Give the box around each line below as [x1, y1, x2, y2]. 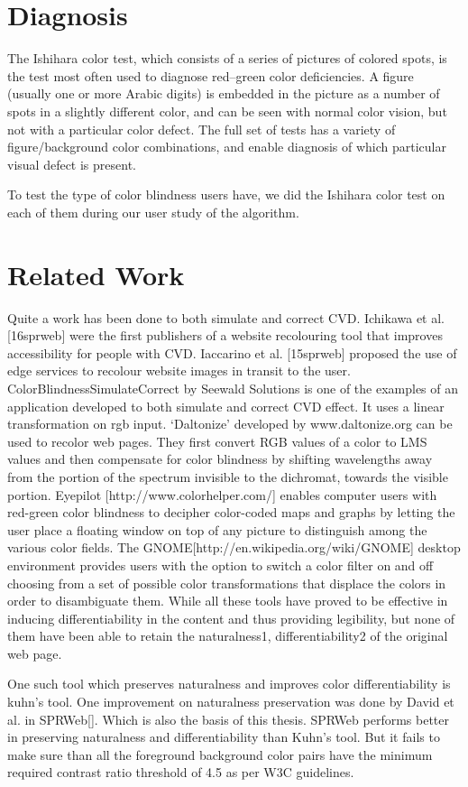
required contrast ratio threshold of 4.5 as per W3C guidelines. [7, 763, 354, 782]
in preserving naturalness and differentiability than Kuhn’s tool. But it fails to [7, 727, 440, 746]
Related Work [7, 255, 185, 292]
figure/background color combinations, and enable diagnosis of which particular [7, 137, 446, 156]
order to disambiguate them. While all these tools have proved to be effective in [7, 591, 448, 610]
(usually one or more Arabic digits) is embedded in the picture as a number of [7, 84, 440, 103]
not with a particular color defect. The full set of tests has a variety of [7, 119, 396, 138]
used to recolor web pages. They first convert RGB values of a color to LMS [7, 431, 427, 450]
